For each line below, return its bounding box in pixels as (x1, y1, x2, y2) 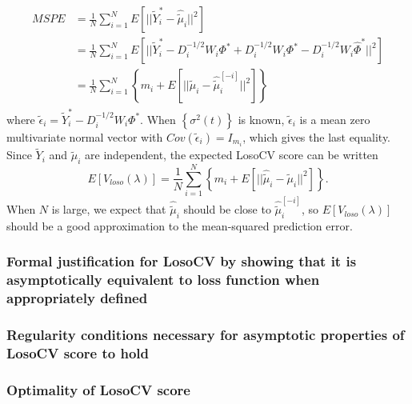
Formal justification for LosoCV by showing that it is (6, 251, 357, 271)
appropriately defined (6, 288, 148, 308)
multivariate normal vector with (6, 128, 163, 145)
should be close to (183, 201, 271, 218)
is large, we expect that (51, 201, 166, 218)
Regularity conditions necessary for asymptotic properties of (6, 325, 405, 345)
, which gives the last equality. (242, 128, 391, 145)
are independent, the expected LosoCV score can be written (85, 146, 378, 163)
